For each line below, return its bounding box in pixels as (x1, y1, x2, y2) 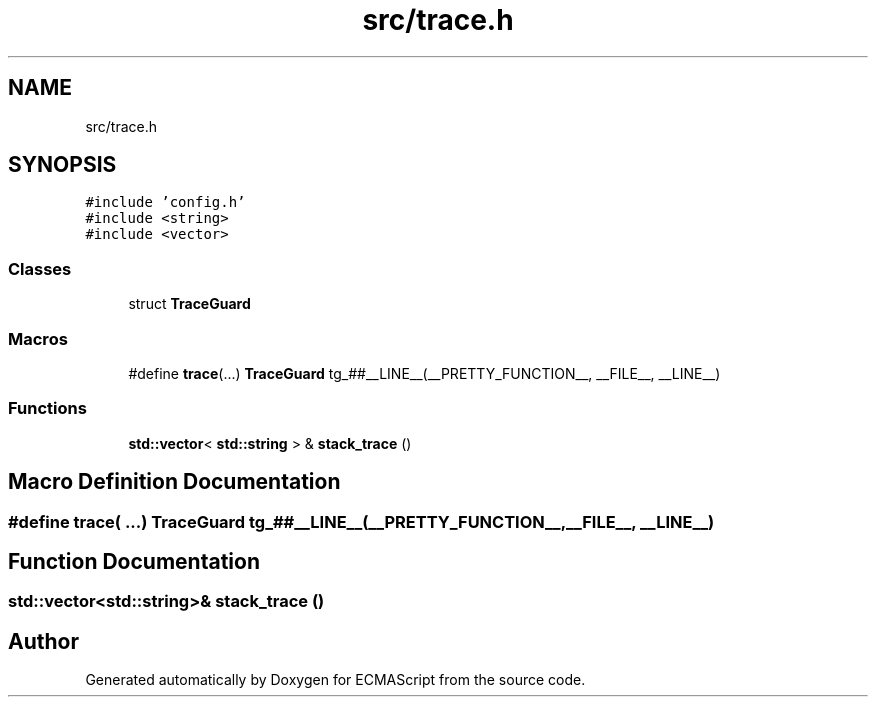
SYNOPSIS (8, 152, 117, 178)
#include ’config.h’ (85, 194, 246, 211)
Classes (8, 258, 72, 279)
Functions (8, 398, 87, 419)
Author (8, 628, 79, 654)
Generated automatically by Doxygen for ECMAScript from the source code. (85, 671, 586, 689)
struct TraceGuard (128, 295, 251, 313)
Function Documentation (8, 548, 260, 574)
